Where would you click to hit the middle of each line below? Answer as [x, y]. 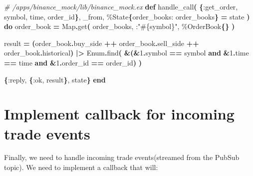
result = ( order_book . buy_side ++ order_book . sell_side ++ [102, 43]
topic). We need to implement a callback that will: [81, 167]
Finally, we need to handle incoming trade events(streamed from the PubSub [122, 157]
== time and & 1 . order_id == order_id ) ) [73, 62]
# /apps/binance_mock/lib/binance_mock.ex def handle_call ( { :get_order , [121, 6]
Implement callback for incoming [119, 114]
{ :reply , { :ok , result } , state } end [55, 79]
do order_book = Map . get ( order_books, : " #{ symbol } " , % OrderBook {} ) [120, 26]
